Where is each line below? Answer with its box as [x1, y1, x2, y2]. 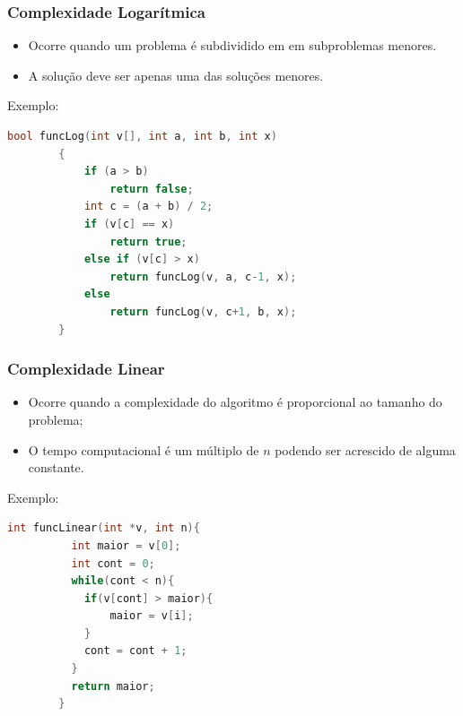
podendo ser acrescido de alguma [275, 440, 456, 459]
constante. [28, 458, 84, 477]
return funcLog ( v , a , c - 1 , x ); [109, 270, 297, 283]
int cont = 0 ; [71, 556, 155, 570]
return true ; [109, 235, 188, 248]
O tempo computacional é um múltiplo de [28, 440, 259, 459]
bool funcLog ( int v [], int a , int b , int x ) [7, 130, 277, 142]
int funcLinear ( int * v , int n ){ [7, 522, 200, 535]
